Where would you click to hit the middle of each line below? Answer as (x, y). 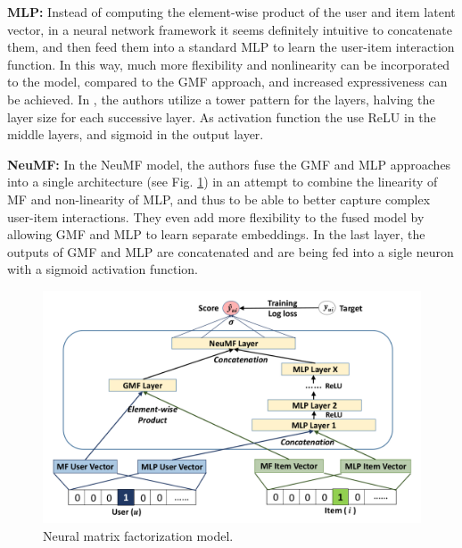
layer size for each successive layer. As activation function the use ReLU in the (222, 116)
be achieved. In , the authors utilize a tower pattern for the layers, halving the (221, 99)
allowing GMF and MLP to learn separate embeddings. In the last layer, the (216, 234)
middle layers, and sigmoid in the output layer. (136, 134)
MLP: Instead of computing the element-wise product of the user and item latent (231, 12)
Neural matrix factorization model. (138, 535)
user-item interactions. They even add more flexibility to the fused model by (216, 216)
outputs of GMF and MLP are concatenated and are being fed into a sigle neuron (231, 251)
